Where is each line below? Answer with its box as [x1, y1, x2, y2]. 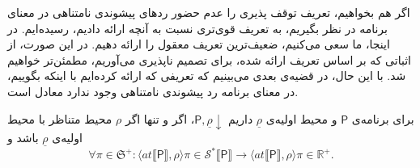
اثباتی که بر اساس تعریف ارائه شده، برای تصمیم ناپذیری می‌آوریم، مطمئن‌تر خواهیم [7, 51, 411, 68]
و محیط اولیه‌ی [265, 110, 337, 127]
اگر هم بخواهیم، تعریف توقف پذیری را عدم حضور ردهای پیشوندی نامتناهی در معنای [7, 4, 410, 20]
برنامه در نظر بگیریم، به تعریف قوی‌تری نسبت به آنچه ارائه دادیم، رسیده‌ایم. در [7, 19, 388, 36]
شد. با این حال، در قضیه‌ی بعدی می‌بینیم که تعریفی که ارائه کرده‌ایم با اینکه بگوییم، [7, 67, 406, 84]
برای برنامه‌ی [351, 110, 414, 127]
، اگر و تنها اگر [125, 110, 195, 127]
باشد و [7, 128, 39, 145]
